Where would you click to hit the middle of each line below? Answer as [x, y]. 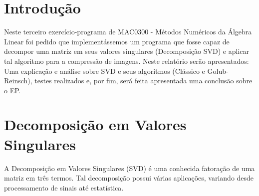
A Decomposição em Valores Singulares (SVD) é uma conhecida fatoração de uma [129, 168]
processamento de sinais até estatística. [64, 187]
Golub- [218, 71]
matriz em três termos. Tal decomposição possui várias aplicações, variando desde [129, 178]
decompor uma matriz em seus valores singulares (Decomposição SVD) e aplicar [127, 51]
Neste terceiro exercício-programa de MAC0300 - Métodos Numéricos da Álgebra [128, 32]
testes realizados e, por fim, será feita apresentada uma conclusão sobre [143, 81]
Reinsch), [18, 81]
